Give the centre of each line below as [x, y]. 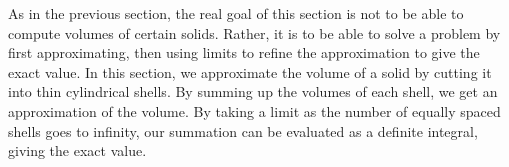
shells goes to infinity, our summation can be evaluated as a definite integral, [243, 130]
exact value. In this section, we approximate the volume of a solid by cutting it [250, 71]
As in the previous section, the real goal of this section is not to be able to [236, 13]
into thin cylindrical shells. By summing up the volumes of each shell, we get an [253, 91]
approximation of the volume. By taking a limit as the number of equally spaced [254, 110]
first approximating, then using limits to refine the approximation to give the [244, 52]
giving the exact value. [77, 150]
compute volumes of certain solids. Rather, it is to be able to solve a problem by [254, 32]
